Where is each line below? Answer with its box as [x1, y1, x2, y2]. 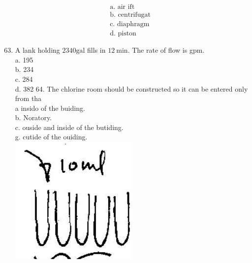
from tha [15, 93, 42, 103]
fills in [87, 45, 106, 55]
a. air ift [110, 3, 135, 11]
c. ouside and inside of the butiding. [15, 122, 124, 132]
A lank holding [15, 45, 60, 55]
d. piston [110, 30, 136, 37]
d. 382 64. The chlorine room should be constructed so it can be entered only [15, 83, 248, 94]
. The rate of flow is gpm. [127, 45, 205, 55]
